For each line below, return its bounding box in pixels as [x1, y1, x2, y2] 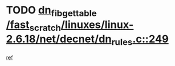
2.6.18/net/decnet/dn [6, 33, 112, 46]
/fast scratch [6, 18, 61, 33]
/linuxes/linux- [60, 18, 134, 31]
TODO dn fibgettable [6, 4, 97, 19]
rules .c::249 [111, 33, 169, 47]
